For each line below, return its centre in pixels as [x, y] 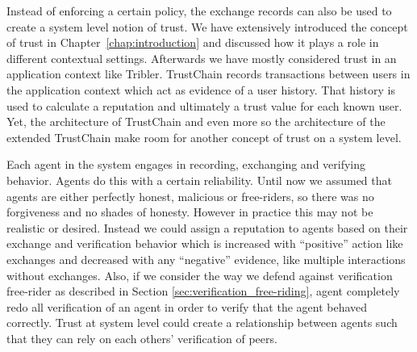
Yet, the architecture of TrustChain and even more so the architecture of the [196, 122]
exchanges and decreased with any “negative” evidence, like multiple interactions [206, 259]
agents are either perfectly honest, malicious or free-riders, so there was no [190, 196]
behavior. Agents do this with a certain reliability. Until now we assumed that [199, 180]
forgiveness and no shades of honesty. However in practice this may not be [190, 212]
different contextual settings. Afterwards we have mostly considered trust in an [202, 58]
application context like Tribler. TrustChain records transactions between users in [208, 74]
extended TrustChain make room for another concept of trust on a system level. [204, 137]
